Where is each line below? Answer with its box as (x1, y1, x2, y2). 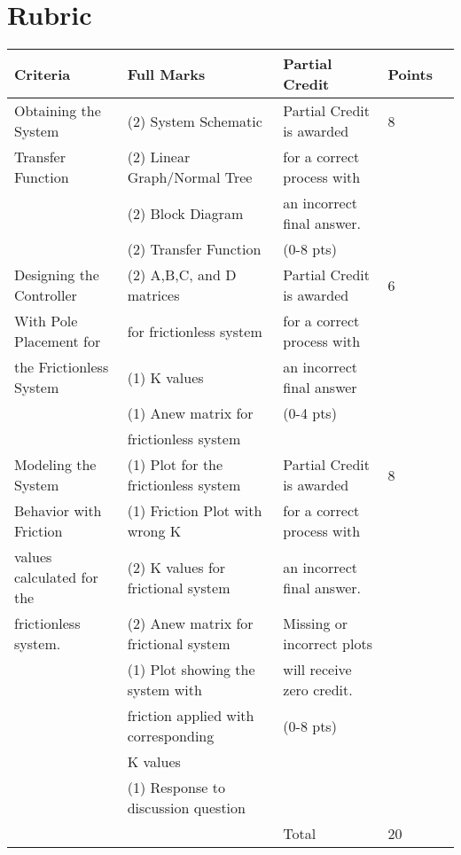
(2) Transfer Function (127, 239, 262, 260)
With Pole (14, 310, 78, 332)
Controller (14, 285, 77, 306)
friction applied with (127, 705, 254, 726)
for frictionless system (127, 320, 262, 341)
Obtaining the (14, 100, 101, 122)
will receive (283, 659, 352, 680)
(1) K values (127, 366, 204, 388)
